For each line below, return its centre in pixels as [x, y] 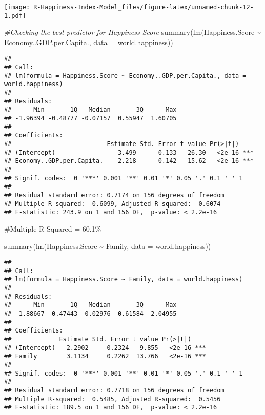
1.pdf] [15, 16]
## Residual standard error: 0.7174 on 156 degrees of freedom [114, 195]
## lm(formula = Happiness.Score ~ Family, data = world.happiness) [124, 279]
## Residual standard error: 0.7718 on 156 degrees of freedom [114, 390]
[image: [17, 7]
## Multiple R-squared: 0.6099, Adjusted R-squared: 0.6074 [113, 204]
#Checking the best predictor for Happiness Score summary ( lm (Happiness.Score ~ [132, 32]
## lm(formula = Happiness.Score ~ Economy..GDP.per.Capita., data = [125, 76]
